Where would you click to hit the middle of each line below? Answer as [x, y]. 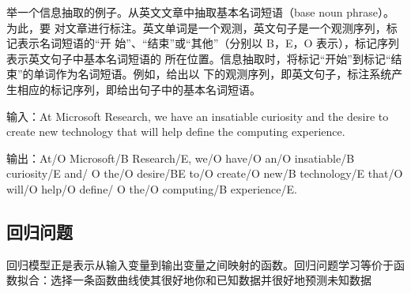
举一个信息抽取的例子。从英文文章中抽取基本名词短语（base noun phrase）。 [200, 12]
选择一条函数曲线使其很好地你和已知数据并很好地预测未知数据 [211, 280]
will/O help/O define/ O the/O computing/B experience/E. [152, 188]
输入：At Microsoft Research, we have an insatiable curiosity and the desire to [198, 116]
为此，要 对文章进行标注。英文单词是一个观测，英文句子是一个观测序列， [196, 27]
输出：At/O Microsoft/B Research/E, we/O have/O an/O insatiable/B [181, 158]
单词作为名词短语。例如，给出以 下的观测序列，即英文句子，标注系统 [213, 74]
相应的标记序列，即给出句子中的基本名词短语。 [139, 89]
